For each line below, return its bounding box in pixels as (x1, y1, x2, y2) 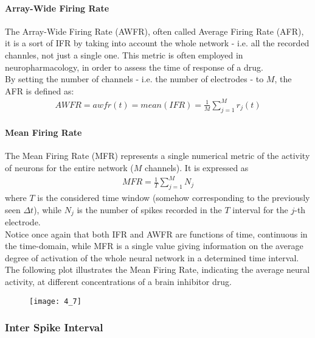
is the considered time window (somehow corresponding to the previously (37, 191, 310, 203)
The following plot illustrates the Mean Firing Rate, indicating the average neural (5, 263, 310, 276)
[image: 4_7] (29, 297, 81, 306)
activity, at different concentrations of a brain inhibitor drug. (5, 275, 232, 288)
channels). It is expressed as (145, 161, 249, 174)
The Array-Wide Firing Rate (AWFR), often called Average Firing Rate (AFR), (5, 24, 304, 37)
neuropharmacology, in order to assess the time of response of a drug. (5, 60, 263, 73)
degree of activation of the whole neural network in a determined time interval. (5, 251, 299, 264)
